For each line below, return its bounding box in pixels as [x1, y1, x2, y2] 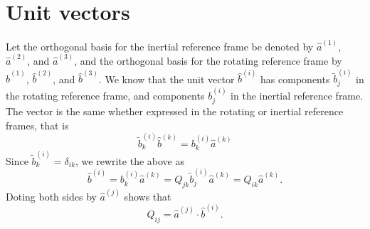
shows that [124, 188, 171, 203]
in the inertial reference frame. [231, 87, 364, 102]
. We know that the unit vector [98, 71, 235, 86]
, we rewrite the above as [75, 153, 184, 168]
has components [260, 71, 330, 86]
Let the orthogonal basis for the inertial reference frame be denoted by [6, 38, 314, 53]
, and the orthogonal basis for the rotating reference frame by [74, 53, 342, 68]
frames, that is [6, 117, 69, 132]
